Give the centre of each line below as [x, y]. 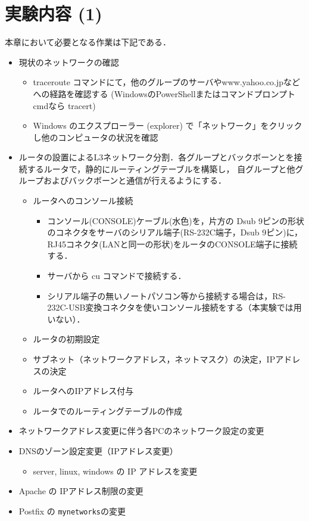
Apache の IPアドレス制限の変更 [81, 491]
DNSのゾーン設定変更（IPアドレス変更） [98, 450]
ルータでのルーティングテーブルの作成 [107, 410]
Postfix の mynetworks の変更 [72, 511]
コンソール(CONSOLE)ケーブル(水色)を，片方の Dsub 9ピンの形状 [176, 220]
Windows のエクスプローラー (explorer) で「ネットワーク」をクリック [168, 125]
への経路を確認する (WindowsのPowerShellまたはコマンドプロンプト [164, 93]
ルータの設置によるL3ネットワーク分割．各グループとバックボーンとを [156, 157]
